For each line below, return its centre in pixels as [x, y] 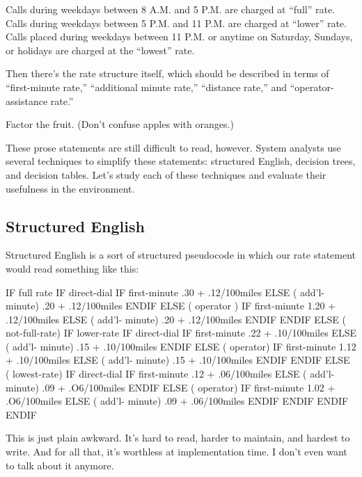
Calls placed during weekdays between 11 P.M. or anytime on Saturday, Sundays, [179, 37]
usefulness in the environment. [70, 188]
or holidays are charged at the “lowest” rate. [100, 50]
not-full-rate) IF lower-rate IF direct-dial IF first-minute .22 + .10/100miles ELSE [181, 333]
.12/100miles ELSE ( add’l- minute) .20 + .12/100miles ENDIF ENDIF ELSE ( [176, 319]
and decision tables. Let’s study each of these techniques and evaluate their [166, 174]
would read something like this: [72, 268]
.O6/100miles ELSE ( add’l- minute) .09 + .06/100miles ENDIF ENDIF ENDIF [177, 401]
